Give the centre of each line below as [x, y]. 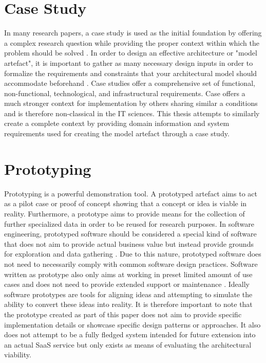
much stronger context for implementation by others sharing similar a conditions [131, 103]
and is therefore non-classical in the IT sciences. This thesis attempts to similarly [132, 113]
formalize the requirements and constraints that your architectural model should [131, 73]
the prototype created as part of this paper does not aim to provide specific [123, 314]
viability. [18, 355]
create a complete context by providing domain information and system [117, 123]
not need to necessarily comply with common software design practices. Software [131, 264]
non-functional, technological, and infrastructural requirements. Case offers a [125, 93]
